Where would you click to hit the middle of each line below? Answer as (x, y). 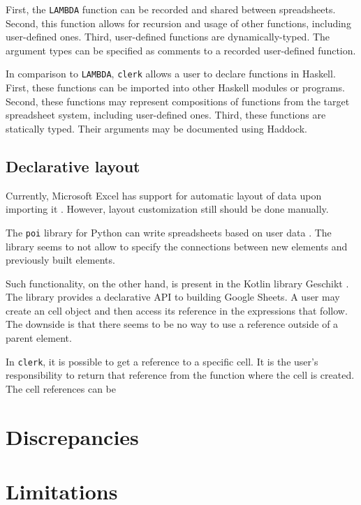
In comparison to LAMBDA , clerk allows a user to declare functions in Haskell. (171, 74)
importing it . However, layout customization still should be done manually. (167, 209)
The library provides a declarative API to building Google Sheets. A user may (173, 297)
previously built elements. (60, 260)
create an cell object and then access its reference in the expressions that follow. (177, 310)
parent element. (39, 338)
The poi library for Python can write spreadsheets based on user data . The (169, 232)
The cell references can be (61, 388)
